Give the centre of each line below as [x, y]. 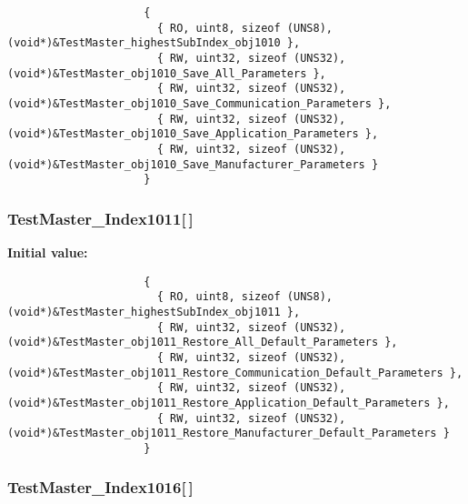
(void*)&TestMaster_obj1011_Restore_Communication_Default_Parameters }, [235, 373]
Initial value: [48, 252]
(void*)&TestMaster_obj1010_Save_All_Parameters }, [167, 73]
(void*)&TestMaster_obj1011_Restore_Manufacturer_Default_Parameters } [229, 433]
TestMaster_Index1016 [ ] [100, 487]
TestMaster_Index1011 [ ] [100, 218]
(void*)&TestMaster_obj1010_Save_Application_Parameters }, [193, 134]
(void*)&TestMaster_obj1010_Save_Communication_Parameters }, [199, 103]
